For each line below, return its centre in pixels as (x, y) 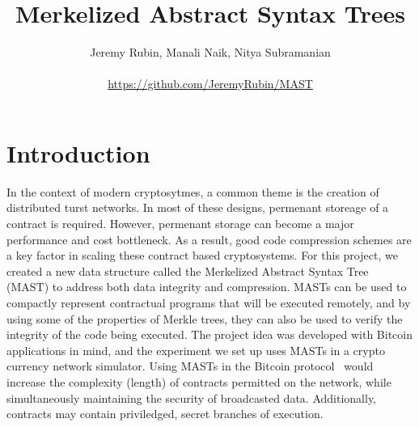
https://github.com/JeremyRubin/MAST (210, 84)
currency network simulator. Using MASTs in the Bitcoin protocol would (190, 366)
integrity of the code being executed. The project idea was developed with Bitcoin (209, 334)
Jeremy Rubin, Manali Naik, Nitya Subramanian (210, 52)
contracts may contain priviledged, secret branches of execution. (165, 414)
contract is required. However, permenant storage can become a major (180, 224)
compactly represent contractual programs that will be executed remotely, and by (209, 302)
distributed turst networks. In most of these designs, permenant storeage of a (198, 207)
